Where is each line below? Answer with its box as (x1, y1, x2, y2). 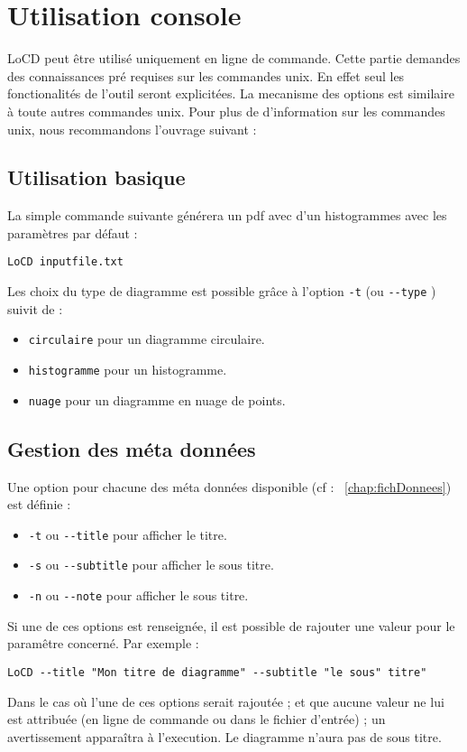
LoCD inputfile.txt (7, 255, 124, 269)
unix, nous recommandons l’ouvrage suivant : (7, 119, 257, 138)
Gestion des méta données (7, 434, 256, 462)
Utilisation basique (7, 163, 186, 191)
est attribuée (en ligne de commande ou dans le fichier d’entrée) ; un (7, 710, 386, 729)
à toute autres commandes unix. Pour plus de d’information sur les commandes (7, 101, 445, 120)
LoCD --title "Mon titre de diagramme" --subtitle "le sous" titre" (7, 665, 427, 679)
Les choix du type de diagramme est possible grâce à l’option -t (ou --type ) (7, 282, 436, 301)
